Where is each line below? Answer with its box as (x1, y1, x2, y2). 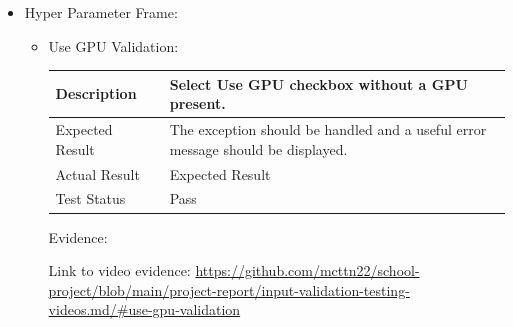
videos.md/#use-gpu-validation (48, 299, 241, 320)
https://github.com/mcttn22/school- (195, 260, 420, 281)
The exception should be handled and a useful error (169, 119, 487, 140)
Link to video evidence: (48, 260, 191, 281)
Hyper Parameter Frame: (24, 2, 178, 22)
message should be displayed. (169, 138, 348, 159)
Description (55, 83, 137, 104)
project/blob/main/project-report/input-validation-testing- (48, 279, 410, 300)
